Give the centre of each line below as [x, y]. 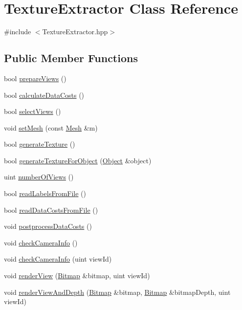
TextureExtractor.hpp [75, 32]
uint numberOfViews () [39, 177]
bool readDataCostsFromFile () [51, 210]
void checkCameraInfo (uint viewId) [58, 259]
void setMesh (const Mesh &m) [51, 127]
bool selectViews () [33, 111]
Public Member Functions [71, 58]
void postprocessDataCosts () [48, 226]
